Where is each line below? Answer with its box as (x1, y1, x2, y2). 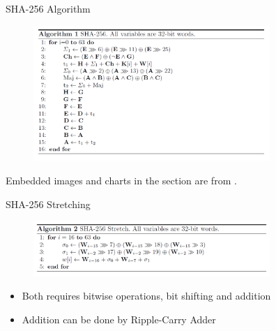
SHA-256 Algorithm (6, 1, 91, 15)
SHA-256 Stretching (6, 196, 91, 211)
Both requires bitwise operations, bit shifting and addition (22, 288, 271, 303)
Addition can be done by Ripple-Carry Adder (22, 311, 216, 326)
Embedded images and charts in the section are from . (6, 172, 237, 187)
